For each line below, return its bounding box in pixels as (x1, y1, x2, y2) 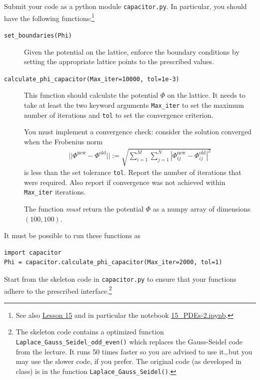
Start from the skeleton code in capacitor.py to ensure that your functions (4, 273, 236, 284)
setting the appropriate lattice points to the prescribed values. (24, 56, 214, 67)
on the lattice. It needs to (167, 90, 245, 100)
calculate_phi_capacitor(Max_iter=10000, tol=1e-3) (4, 75, 179, 83)
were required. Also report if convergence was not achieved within (24, 176, 225, 187)
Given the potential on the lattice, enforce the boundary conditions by (24, 46, 239, 57)
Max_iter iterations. (24, 186, 86, 197)
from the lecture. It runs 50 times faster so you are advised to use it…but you (15, 346, 252, 356)
